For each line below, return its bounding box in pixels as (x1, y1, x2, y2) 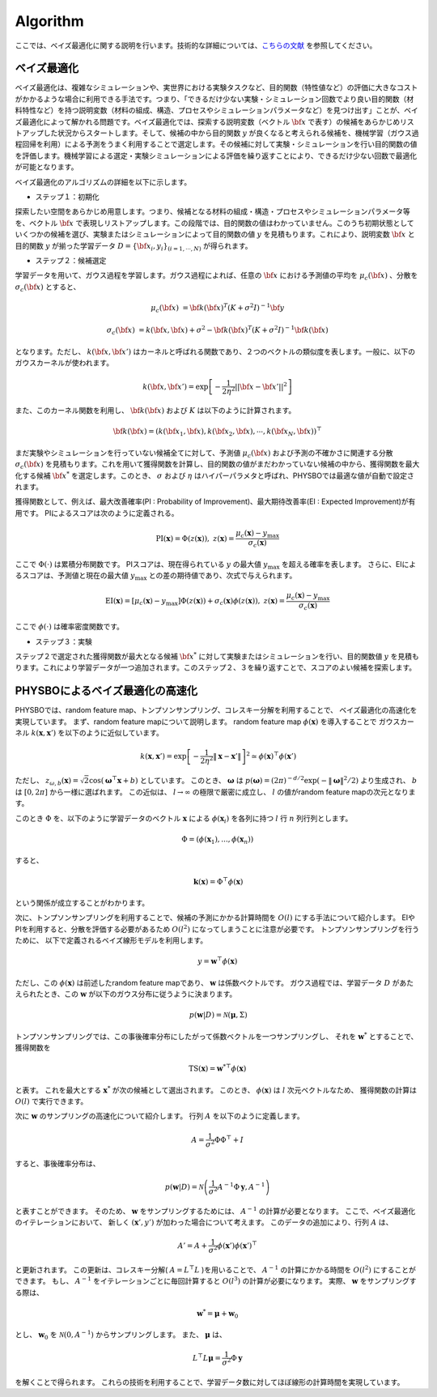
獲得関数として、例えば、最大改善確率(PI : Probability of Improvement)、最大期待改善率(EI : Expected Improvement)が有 (15, 496, 416, 506)
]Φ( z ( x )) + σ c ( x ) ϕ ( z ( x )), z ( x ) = (177, 596, 286, 607)
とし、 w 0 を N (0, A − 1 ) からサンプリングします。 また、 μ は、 (15, 1329, 227, 1342)
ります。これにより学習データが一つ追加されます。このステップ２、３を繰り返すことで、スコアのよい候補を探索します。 (15, 662, 417, 672)
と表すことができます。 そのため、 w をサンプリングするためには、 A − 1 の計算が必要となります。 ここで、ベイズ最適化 (15, 1205, 416, 1216)
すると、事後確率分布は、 (15, 1159, 100, 1169)
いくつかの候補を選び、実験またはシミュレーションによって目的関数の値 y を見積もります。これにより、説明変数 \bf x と (15, 229, 416, 239)
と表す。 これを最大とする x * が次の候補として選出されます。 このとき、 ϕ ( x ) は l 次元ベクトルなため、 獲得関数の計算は (15, 1084, 417, 1095)
